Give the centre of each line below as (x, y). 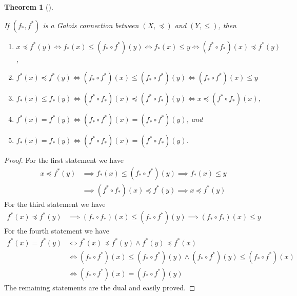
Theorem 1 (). (29, 7)
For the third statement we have (55, 204)
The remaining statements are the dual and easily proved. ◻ (100, 287)
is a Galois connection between (91, 25)
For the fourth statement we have (57, 231)
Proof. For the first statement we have (64, 160)
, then (227, 25)
